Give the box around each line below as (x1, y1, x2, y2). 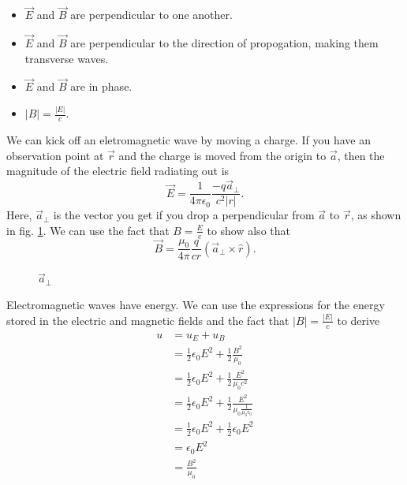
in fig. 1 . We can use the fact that (6, 222, 170, 238)
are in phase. (70, 78, 133, 95)
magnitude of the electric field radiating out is (6, 162, 230, 179)
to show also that (207, 222, 290, 238)
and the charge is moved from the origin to (118, 147, 327, 163)
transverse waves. (24, 50, 109, 66)
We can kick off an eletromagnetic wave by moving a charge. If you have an (6, 132, 372, 148)
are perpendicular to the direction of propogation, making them (70, 35, 379, 51)
